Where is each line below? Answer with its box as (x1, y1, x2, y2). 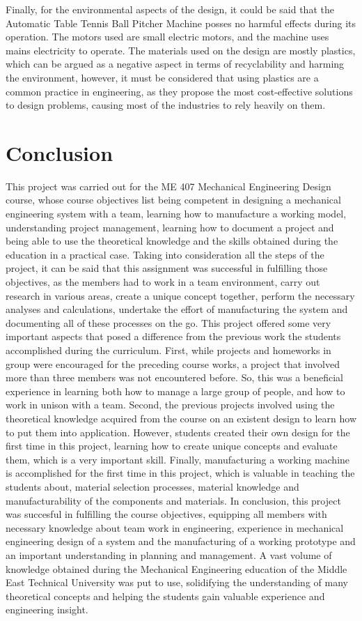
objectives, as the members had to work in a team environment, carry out (6, 275, 320, 289)
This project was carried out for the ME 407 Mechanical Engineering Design (6, 178, 331, 193)
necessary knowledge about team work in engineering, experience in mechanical (6, 520, 344, 535)
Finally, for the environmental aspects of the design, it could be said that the (6, 2, 334, 16)
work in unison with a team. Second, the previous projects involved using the (6, 397, 335, 412)
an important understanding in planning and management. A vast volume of (6, 547, 332, 562)
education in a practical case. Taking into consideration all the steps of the (6, 247, 324, 261)
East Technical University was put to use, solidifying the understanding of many (6, 575, 348, 590)
